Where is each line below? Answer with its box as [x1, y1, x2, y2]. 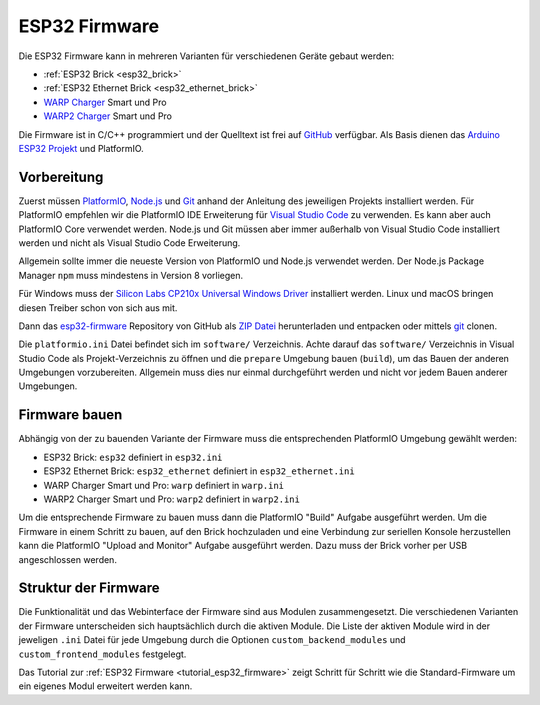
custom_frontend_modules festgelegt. [18, 648, 187, 660]
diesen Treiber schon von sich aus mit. [18, 301, 178, 314]
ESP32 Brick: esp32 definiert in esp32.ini [43, 451, 223, 463]
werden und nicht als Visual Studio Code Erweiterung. [18, 236, 241, 249]
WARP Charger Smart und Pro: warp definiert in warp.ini [43, 479, 285, 491]
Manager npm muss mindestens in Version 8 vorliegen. [18, 269, 244, 281]
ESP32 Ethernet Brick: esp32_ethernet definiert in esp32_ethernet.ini [43, 465, 355, 477]
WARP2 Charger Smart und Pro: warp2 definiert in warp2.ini [43, 493, 300, 505]
